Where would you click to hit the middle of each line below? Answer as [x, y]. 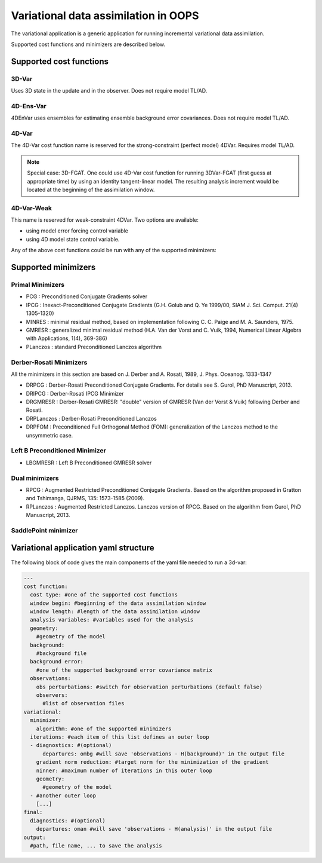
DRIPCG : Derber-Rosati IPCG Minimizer [75, 393]
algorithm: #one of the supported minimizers [104, 729]
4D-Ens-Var [29, 106]
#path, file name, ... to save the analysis [96, 846]
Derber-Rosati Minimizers [49, 362]
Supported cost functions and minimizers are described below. [88, 44]
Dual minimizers [35, 478]
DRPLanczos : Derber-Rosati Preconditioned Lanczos [92, 418]
